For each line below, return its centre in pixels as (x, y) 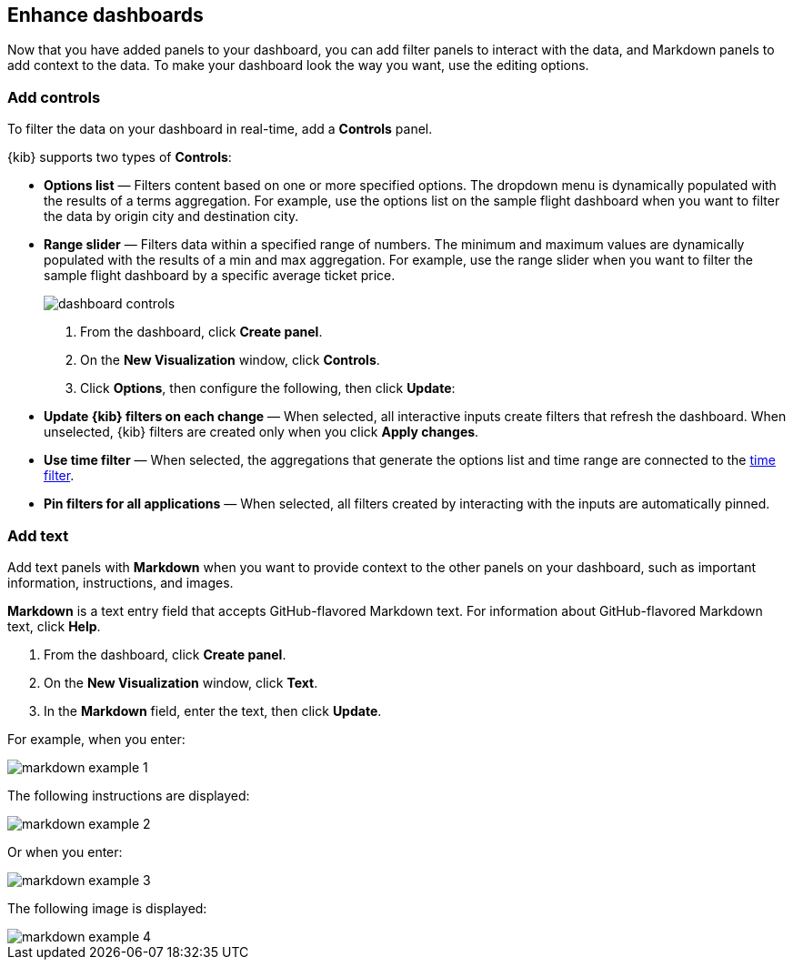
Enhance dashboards (105, 15)
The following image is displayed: (107, 908)
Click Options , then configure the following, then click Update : (268, 388)
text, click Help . (54, 626)
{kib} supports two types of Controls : (120, 157)
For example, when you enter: (96, 739)
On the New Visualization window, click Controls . (230, 360)
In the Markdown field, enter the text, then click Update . (213, 710)
